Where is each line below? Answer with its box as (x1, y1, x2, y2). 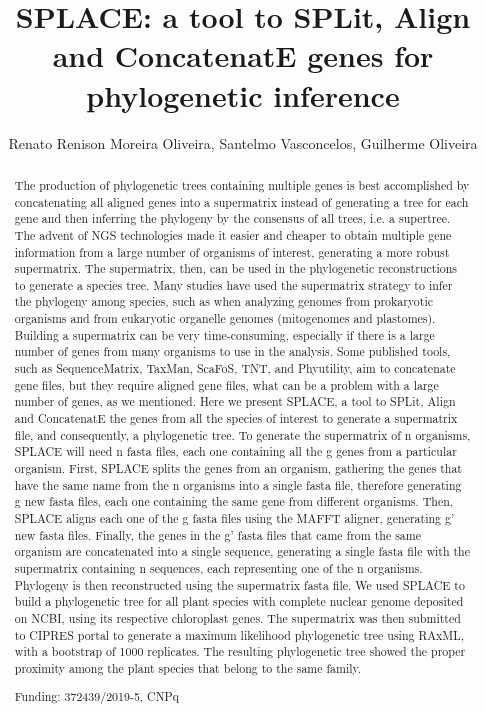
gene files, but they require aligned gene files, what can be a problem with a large (14, 376, 439, 393)
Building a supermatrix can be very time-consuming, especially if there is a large (14, 326, 435, 343)
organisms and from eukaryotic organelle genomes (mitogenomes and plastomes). (14, 310, 436, 327)
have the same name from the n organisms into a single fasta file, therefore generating (14, 476, 462, 493)
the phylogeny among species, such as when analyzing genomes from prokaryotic (14, 293, 434, 310)
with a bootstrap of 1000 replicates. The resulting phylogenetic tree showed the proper (14, 643, 466, 660)
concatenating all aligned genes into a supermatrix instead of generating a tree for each (14, 193, 469, 210)
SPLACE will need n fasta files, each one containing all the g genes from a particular (14, 443, 457, 460)
